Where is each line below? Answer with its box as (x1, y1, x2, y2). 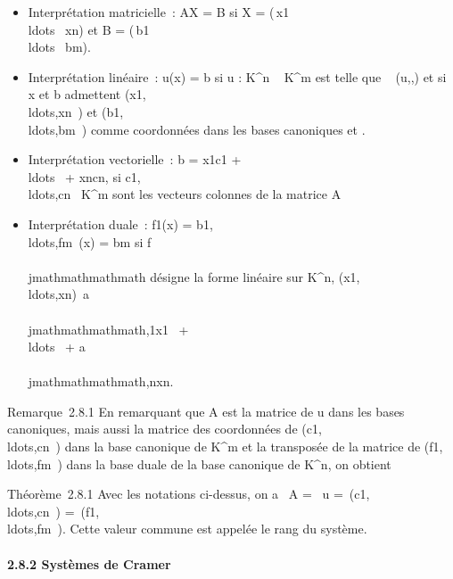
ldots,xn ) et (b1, (28, 102, 124, 120)
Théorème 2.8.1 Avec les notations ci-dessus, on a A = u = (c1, (7, 484, 370, 503)
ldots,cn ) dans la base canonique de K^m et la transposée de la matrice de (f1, (7, 437, 443, 456)
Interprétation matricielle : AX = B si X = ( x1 (28, 3, 290, 21)
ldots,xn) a (28, 285, 89, 303)
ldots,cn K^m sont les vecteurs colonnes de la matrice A (28, 185, 342, 203)
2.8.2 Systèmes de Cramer (7, 554, 171, 573)
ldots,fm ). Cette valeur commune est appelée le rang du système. (7, 519, 367, 538)
